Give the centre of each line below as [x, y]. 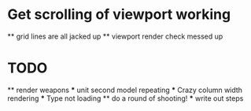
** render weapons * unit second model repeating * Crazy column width [125, 90]
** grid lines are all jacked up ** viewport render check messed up [115, 36]
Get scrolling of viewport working [119, 15]
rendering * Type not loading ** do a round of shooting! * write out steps [125, 98]
